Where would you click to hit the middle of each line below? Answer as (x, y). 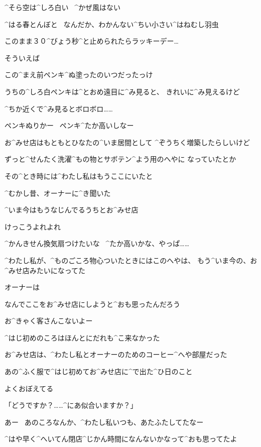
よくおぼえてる (29, 388)
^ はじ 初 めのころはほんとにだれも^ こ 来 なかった (82, 337)
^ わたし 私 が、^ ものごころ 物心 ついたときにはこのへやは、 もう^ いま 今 (120, 260)
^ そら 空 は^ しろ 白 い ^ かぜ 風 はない (63, 7)
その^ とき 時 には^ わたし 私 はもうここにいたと (79, 176)
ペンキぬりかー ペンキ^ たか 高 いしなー (69, 125)
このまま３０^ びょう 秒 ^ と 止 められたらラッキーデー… (92, 41)
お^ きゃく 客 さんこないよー (49, 321)
